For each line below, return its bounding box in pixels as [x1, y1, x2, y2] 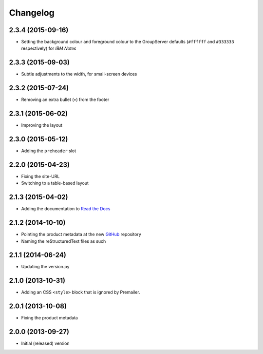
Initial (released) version [21, 340, 70, 346]
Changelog [9, 7, 55, 18]
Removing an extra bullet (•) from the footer [21, 97, 110, 102]
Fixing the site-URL [21, 173, 60, 179]
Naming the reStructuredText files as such [21, 238, 106, 244]
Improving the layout [21, 122, 63, 128]
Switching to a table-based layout [21, 180, 89, 186]
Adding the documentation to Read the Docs [21, 206, 111, 212]
